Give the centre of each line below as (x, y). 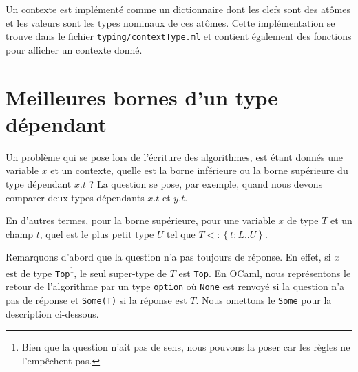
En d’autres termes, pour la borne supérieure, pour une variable (140, 220)
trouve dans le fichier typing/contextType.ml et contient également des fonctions (179, 36)
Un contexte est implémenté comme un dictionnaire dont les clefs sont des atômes (178, 9)
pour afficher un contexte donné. (74, 49)
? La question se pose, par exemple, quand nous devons (206, 183)
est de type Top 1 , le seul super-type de (86, 272)
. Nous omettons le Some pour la (264, 299)
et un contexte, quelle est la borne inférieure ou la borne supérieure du (199, 170)
